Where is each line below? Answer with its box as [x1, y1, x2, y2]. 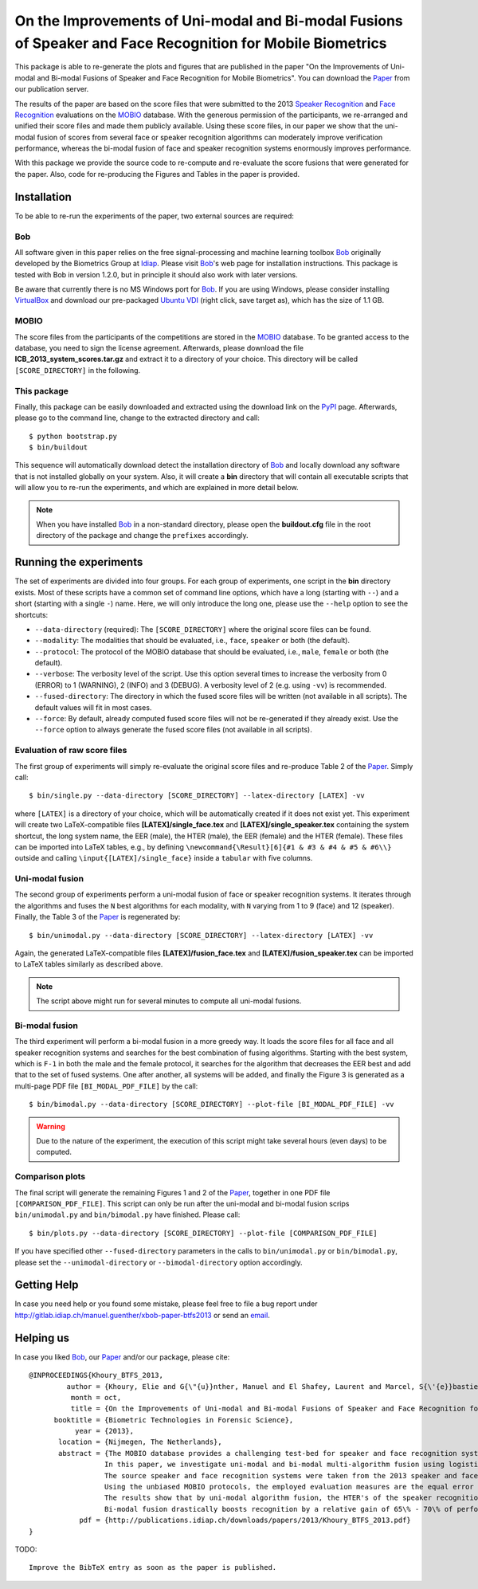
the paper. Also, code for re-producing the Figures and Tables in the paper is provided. [14, 169, 300, 179]
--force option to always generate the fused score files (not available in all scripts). [34, 725, 312, 735]
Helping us [14, 1331, 69, 1344]
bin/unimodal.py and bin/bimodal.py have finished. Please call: [14, 1210, 241, 1219]
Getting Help [14, 1278, 79, 1292]
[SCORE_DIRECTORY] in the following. [14, 365, 141, 375]
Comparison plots [14, 1171, 86, 1183]
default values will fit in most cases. [34, 702, 152, 712]
